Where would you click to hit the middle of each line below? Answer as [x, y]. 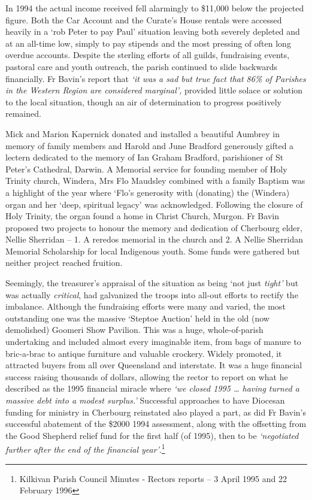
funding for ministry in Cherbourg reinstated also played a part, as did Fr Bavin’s [156, 412]
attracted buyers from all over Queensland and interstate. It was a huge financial [154, 365]
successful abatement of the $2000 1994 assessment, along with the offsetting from [156, 424]
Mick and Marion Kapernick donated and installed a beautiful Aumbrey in [143, 133]
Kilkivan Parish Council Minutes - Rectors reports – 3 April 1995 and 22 [153, 478]
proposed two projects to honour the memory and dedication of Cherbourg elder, [154, 227]
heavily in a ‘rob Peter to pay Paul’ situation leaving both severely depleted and [153, 31]
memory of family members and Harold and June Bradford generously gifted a [150, 145]
